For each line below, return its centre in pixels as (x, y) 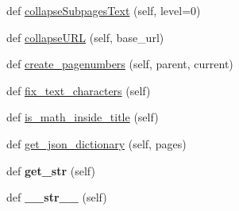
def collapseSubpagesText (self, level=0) (104, 10)
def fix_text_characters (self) (79, 90)
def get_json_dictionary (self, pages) (96, 143)
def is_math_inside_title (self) (83, 117)
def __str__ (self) (57, 197)
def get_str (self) (51, 170)
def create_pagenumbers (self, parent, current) (120, 64)
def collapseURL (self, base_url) (85, 37)
